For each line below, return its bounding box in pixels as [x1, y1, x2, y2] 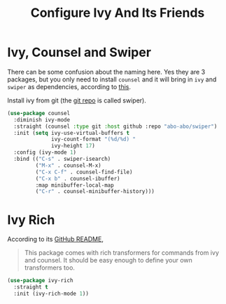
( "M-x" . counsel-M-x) [35, 161, 101, 169]
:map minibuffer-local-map [35, 181, 114, 189]
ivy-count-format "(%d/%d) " [51, 136, 136, 143]
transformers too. [24, 263, 76, 272]
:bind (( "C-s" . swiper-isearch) [13, 156, 111, 163]
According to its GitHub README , [7, 235, 104, 244]
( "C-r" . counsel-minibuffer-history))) [35, 188, 155, 195]
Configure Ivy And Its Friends [30, 5, 205, 21]
